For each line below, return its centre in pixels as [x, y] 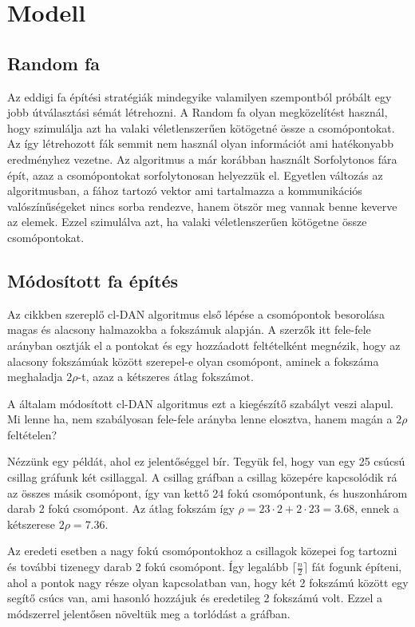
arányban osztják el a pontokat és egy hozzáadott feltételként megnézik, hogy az [204, 345]
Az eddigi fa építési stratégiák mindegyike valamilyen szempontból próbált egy [200, 96]
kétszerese [32, 524]
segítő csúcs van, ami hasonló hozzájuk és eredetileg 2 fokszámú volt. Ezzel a [195, 598]
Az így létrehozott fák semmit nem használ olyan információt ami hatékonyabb [200, 143]
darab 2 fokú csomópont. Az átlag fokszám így [121, 508]
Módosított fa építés [93, 280]
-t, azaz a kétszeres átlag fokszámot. [166, 377]
